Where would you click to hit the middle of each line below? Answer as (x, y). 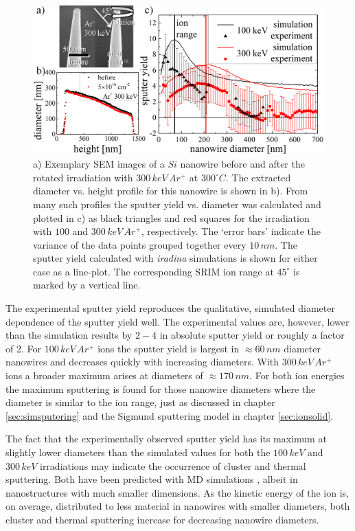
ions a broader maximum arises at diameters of (104, 375)
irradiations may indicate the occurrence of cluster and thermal (173, 465)
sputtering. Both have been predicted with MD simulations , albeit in (152, 479)
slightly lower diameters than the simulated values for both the (138, 452)
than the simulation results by (69, 335)
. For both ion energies (297, 375)
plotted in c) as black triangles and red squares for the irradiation (171, 217)
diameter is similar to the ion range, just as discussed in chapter (140, 402)
